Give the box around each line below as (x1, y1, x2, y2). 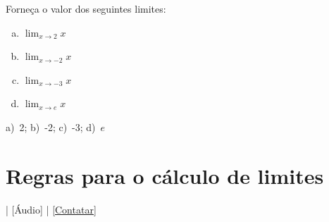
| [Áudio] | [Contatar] (6, 202, 97, 216)
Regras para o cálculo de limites (6, 161, 324, 190)
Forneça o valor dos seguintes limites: (6, 1, 166, 16)
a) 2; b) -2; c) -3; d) (6, 119, 96, 134)
